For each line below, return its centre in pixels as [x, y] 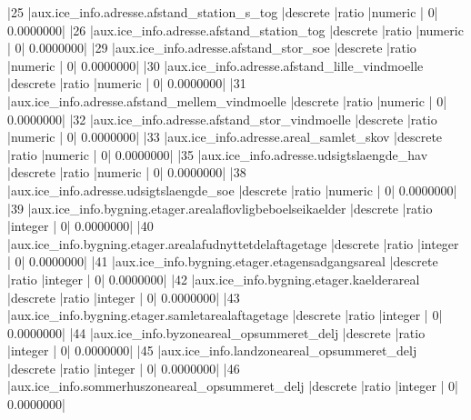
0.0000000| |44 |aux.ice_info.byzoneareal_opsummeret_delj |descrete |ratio [216, 332]
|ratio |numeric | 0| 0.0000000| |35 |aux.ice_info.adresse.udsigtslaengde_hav [218, 154]
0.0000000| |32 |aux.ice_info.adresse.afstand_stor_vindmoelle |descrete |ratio [222, 119]
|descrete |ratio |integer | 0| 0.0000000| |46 [124, 368]
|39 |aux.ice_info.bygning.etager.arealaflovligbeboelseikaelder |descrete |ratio [220, 208]
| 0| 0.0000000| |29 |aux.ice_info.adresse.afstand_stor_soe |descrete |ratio [212, 48]
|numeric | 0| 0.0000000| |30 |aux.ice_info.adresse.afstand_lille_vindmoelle [215, 65]
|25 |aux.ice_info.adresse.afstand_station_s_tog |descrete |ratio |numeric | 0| [223, 12]
